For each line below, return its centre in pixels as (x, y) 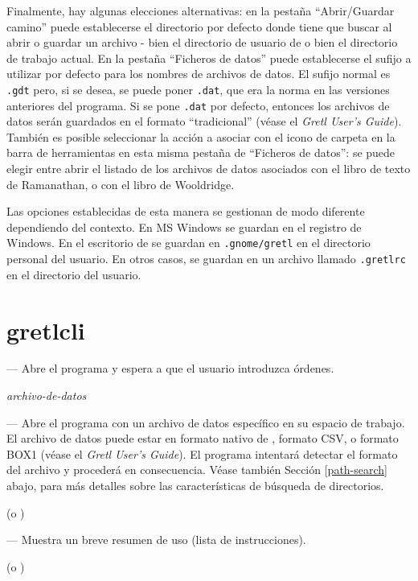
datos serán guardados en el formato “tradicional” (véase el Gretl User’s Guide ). (204, 121)
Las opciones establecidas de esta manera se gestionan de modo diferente (186, 211)
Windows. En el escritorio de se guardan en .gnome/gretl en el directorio (189, 243)
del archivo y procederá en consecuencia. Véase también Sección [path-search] (197, 470)
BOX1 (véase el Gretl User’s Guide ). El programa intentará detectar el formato (202, 453)
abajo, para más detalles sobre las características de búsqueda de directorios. (195, 486)
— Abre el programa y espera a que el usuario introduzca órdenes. (170, 368)
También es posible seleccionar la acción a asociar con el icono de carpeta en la (201, 136)
